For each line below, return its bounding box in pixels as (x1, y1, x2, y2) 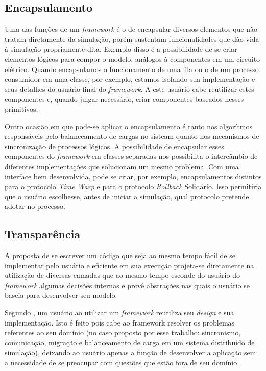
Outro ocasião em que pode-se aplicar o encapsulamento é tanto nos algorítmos (5, 121, 253, 131)
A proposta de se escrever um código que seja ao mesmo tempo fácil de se (5, 250, 235, 261)
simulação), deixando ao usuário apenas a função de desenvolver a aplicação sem (5, 347, 256, 358)
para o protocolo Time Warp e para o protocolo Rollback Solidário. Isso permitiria (5, 181, 262, 192)
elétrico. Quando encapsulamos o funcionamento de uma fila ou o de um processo (5, 63, 259, 74)
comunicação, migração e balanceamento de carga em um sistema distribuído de (5, 337, 255, 347)
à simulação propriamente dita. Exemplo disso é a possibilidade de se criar (5, 43, 237, 54)
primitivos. (5, 103, 38, 114)
